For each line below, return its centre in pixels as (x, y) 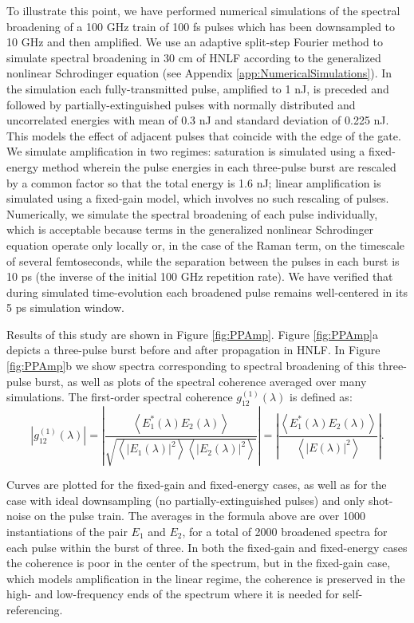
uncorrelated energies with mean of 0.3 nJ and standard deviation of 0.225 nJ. (198, 120)
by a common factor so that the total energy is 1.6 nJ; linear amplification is (194, 182)
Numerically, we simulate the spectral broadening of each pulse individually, (192, 213)
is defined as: (321, 397)
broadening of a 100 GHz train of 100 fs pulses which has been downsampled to (201, 26)
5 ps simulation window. (65, 308)
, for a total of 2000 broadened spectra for (285, 531)
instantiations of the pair (67, 531)
